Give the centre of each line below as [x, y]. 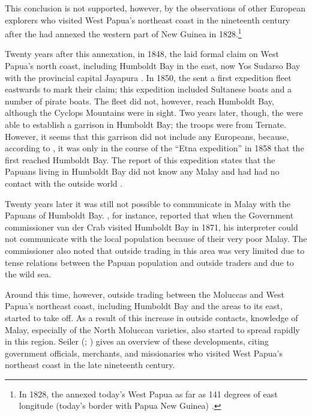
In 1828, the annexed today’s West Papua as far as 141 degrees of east [148, 393]
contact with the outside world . [64, 183]
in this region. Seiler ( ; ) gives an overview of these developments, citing [137, 341]
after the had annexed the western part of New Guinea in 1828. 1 [123, 33]
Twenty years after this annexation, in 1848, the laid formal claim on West [142, 54]
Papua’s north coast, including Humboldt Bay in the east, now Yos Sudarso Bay [153, 66]
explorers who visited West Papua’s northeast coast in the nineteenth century [148, 20]
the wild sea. [28, 274]
